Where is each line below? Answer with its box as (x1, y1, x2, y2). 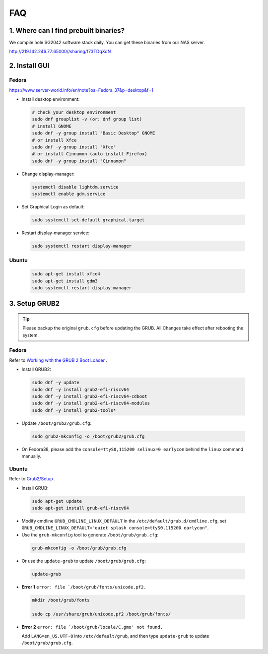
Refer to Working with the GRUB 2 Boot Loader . (9, 357, 108, 363)
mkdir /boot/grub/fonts (32, 597, 90, 603)
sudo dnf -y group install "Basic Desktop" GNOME (32, 131, 155, 136)
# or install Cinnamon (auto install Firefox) (32, 151, 147, 157)
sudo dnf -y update (32, 380, 79, 386)
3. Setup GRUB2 (9, 299, 60, 308)
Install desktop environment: (21, 96, 80, 102)
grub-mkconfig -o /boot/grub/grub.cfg (32, 545, 127, 551)
